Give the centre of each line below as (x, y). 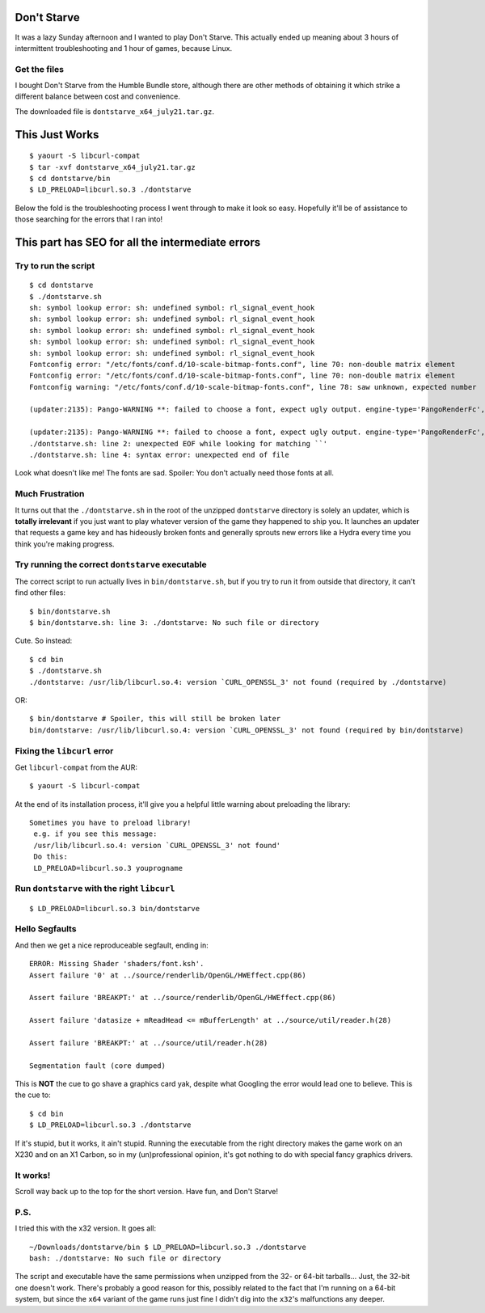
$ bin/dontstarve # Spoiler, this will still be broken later (155, 719)
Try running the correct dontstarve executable (111, 564)
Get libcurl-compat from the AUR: (76, 767)
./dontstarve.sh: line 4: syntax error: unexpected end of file (160, 455)
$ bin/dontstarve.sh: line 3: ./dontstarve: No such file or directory (174, 623)
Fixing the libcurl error (64, 750)
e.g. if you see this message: (95, 834)
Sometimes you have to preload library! (110, 823)
